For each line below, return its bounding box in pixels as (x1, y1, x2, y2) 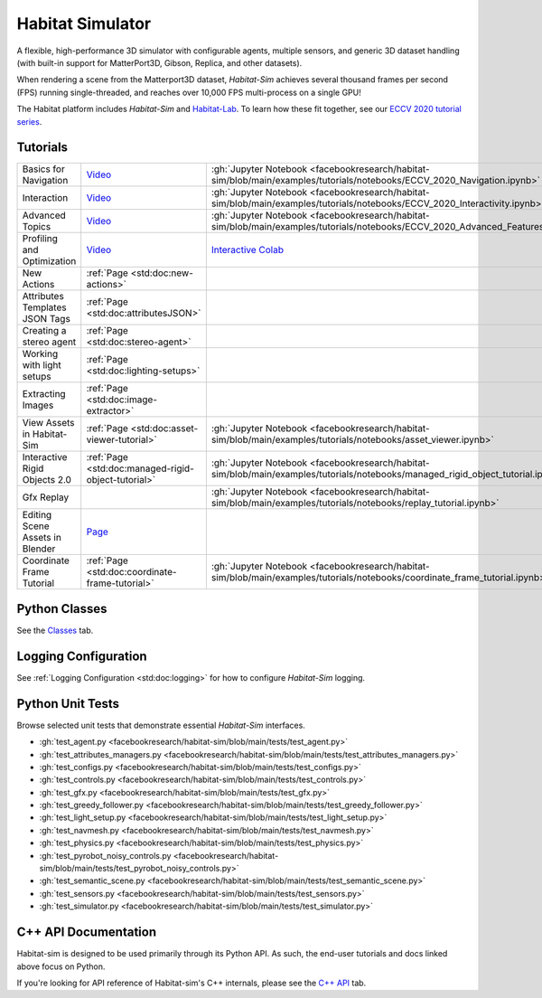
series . (16, 116, 42, 127)
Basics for (22, 163, 65, 175)
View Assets (22, 417, 76, 429)
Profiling (22, 232, 59, 245)
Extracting (22, 388, 67, 400)
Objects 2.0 (22, 474, 72, 486)
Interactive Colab (210, 244, 285, 257)
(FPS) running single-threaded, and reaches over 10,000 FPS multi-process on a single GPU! (16, 87, 361, 98)
